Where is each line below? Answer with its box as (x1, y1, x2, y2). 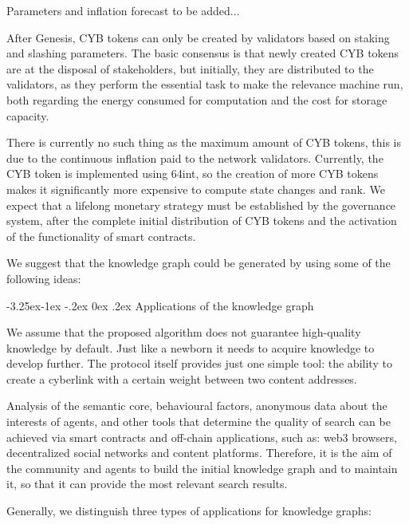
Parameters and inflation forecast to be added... (6, 2, 240, 18)
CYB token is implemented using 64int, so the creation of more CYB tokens (6, 165, 379, 182)
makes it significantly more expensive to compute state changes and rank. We (6, 180, 385, 197)
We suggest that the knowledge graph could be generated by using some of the (6, 254, 391, 271)
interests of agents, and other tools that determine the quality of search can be (6, 413, 391, 430)
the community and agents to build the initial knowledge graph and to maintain (6, 459, 398, 476)
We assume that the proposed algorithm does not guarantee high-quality (6, 324, 361, 341)
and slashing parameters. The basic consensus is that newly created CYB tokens (6, 45, 399, 61)
